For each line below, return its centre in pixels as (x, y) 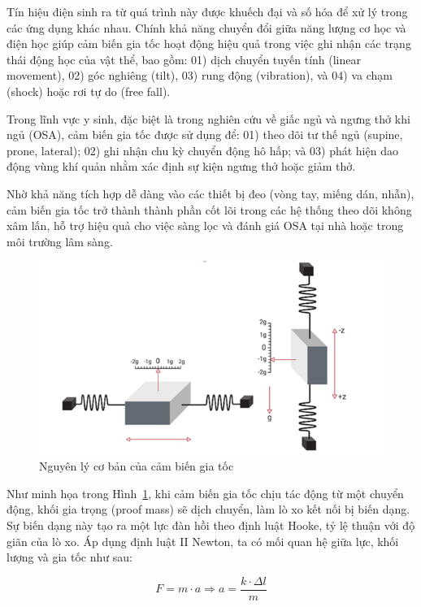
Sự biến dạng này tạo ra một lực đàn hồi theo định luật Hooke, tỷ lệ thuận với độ (211, 525)
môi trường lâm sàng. (60, 241)
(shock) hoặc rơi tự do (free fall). (89, 91)
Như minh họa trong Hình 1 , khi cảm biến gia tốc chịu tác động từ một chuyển (205, 493)
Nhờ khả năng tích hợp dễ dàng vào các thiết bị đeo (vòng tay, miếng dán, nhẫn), (210, 193)
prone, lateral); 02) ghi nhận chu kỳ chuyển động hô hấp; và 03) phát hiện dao (202, 150)
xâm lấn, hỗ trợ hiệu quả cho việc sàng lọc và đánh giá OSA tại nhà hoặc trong (205, 225)
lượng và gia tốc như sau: (69, 557)
